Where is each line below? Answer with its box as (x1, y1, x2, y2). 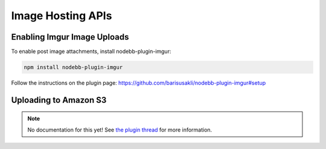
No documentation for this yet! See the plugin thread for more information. (27, 126, 213, 133)
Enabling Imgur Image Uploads (11, 32, 129, 42)
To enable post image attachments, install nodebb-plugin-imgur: (11, 48, 171, 55)
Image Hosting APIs (11, 9, 112, 22)
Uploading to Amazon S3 (11, 95, 107, 105)
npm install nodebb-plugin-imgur (24, 64, 123, 71)
